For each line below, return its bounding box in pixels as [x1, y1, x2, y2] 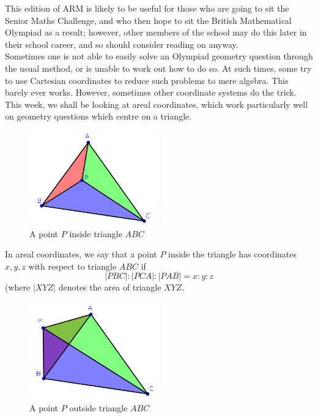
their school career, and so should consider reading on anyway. [5, 37, 239, 50]
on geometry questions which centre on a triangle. [5, 110, 192, 123]
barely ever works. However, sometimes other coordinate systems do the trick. [5, 86, 297, 99]
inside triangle [69, 227, 122, 240]
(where [5, 281, 31, 294]
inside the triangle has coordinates [168, 248, 297, 260]
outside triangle [69, 401, 128, 414]
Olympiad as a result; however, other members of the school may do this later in [5, 26, 307, 39]
